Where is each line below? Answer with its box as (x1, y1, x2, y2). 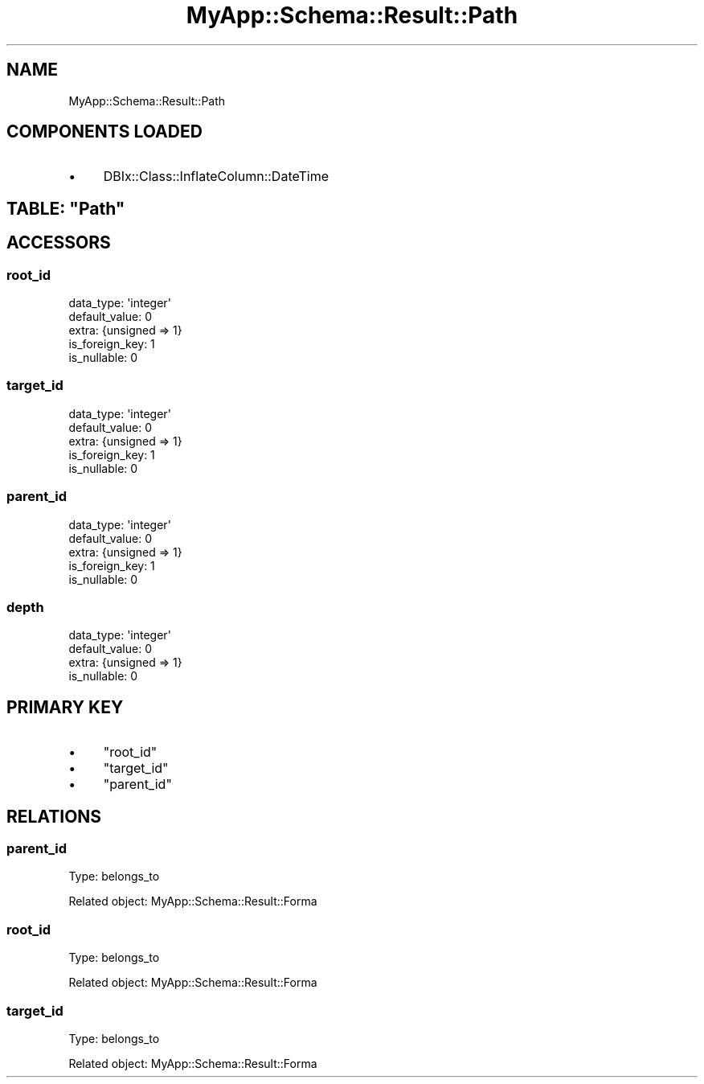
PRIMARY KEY (6, 696, 124, 717)
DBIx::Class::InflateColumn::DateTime (103, 168, 329, 185)
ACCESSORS (6, 232, 111, 253)
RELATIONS (6, 806, 102, 827)
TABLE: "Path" (6, 198, 125, 219)
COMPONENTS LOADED (6, 121, 203, 142)
